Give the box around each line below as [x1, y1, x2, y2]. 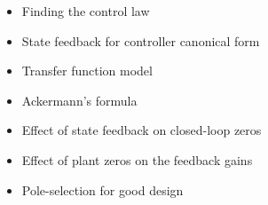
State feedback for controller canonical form [21, 31, 260, 50]
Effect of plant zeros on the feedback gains [21, 150, 253, 169]
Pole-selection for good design [21, 180, 184, 199]
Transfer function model [21, 61, 153, 80]
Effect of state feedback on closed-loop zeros [21, 121, 262, 139]
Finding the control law [21, 2, 150, 20]
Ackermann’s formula [21, 91, 138, 109]
